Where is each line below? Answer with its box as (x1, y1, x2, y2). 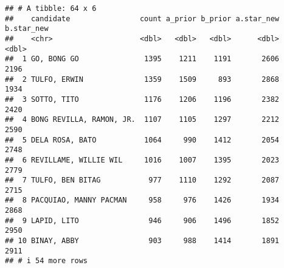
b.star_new (5, 24, 49, 33)
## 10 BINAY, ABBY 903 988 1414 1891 (5, 236, 280, 246)
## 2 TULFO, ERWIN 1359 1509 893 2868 (5, 75, 280, 84)
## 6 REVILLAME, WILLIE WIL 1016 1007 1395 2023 (5, 155, 280, 164)
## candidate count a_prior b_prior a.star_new (5, 14, 280, 23)
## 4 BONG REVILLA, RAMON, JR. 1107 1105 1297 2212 (5, 115, 280, 124)
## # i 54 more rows (5, 256, 88, 266)
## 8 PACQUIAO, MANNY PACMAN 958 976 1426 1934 (5, 196, 280, 205)
